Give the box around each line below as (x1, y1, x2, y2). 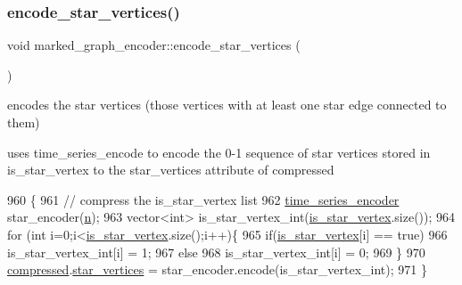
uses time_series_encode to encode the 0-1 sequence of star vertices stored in (7, 142, 431, 161)
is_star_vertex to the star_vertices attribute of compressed (7, 160, 334, 179)
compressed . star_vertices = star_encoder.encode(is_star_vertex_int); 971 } (7, 260, 427, 279)
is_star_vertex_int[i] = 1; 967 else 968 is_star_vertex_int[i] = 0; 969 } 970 (7, 242, 425, 261)
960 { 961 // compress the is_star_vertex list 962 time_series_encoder (7, 190, 400, 208)
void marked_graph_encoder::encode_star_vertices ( (7, 36, 301, 54)
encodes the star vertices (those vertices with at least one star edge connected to (7, 95, 447, 114)
